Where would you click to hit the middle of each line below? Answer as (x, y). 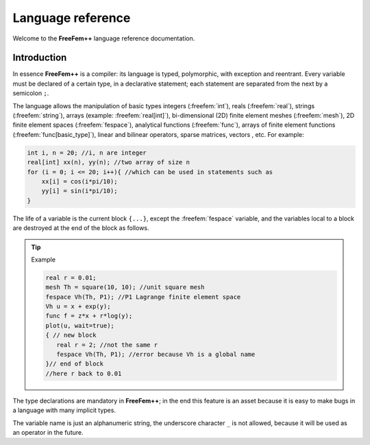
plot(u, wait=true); (80, 326)
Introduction (40, 58)
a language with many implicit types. (64, 410)
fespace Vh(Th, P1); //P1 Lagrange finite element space (143, 297)
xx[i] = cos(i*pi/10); (79, 181)
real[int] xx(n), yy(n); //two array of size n (108, 162)
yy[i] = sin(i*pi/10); (79, 191)
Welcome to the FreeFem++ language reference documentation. (104, 38)
